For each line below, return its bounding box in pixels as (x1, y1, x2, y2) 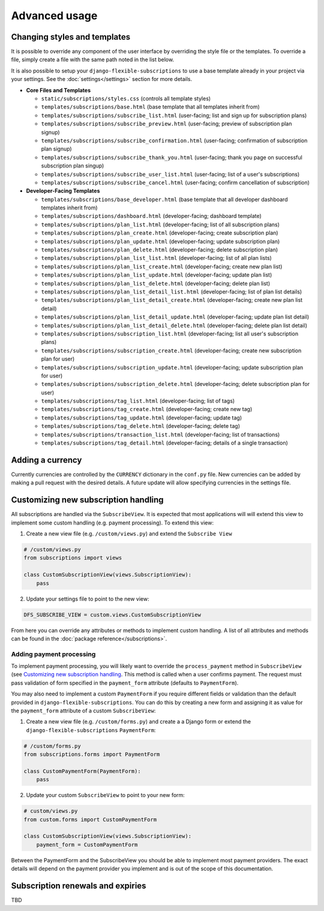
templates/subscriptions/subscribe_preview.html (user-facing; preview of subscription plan (41, 120, 292, 127)
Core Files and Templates (26, 86, 91, 94)
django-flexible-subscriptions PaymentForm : (26, 726, 156, 733)
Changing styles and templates (11, 32, 131, 42)
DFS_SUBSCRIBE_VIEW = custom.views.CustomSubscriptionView (23, 611, 201, 618)
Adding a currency (11, 455, 82, 465)
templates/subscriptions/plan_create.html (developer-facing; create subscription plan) (41, 229, 278, 236)
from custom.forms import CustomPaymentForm (23, 816, 157, 823)
